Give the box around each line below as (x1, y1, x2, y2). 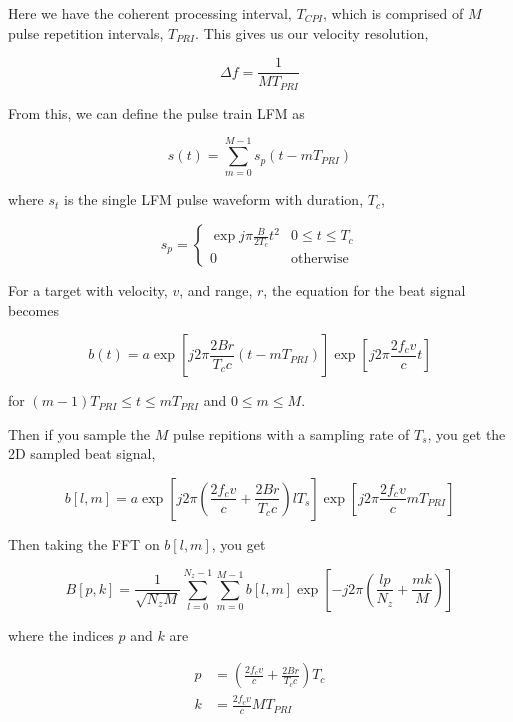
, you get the (427, 423, 506, 444)
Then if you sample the (8, 423, 151, 444)
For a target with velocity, (8, 280, 168, 301)
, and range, (179, 280, 253, 301)
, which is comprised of (323, 3, 464, 23)
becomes (8, 299, 60, 320)
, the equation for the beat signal (263, 280, 466, 301)
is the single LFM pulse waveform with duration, (64, 189, 364, 210)
